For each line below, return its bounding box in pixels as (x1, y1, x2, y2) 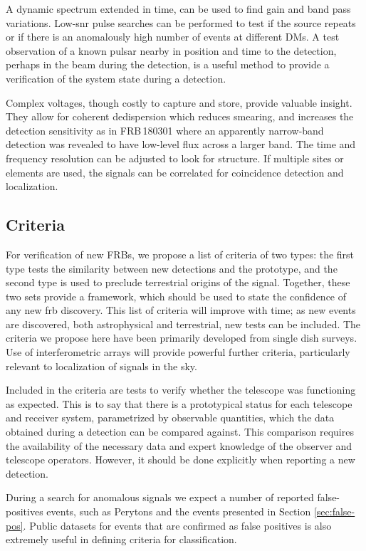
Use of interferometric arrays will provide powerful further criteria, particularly (6, 345, 350, 360)
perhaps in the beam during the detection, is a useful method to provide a (6, 57, 330, 72)
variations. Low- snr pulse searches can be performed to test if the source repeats (6, 15, 356, 30)
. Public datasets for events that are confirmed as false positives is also (23, 518, 332, 532)
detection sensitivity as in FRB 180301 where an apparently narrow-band (6, 122, 324, 137)
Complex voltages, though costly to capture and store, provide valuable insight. (6, 95, 352, 110)
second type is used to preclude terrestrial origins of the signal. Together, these (6, 275, 350, 290)
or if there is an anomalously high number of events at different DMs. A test (6, 29, 340, 44)
